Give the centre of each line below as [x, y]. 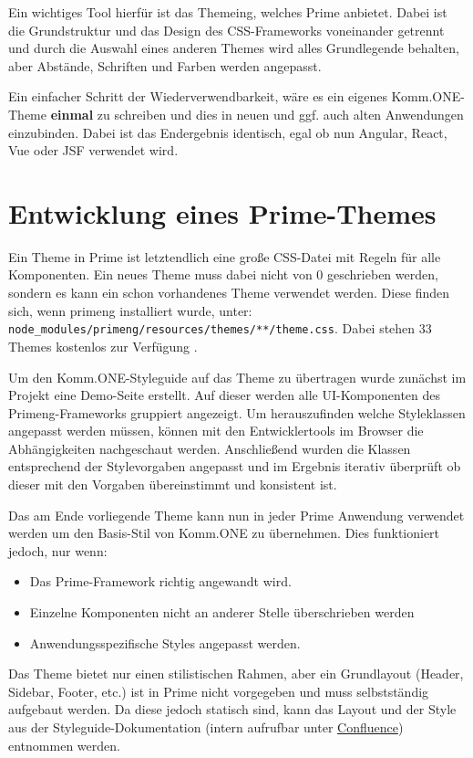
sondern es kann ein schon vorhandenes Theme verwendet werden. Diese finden [229, 293]
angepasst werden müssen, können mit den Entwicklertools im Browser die [216, 431]
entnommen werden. [64, 745]
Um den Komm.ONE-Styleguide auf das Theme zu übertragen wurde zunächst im [237, 377]
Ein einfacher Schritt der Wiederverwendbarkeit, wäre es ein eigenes [198, 96]
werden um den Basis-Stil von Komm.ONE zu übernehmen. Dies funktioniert [224, 533]
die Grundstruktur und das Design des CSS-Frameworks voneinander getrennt [226, 30]
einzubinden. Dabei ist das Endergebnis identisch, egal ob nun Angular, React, [228, 132]
